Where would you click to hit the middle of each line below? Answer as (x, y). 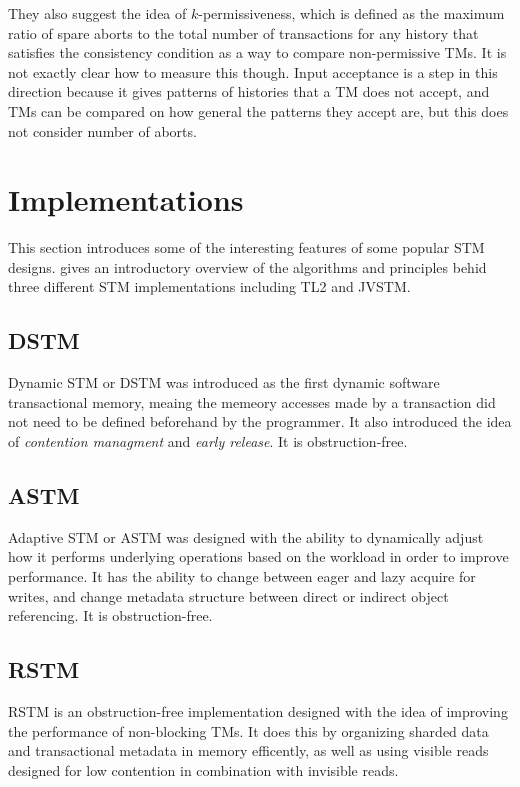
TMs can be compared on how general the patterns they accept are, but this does (258, 110)
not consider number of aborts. (102, 130)
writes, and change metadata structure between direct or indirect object (228, 595)
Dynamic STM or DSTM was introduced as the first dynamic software (224, 382)
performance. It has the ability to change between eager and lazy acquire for (242, 576)
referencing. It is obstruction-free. (110, 615)
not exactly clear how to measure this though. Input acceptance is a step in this (253, 71)
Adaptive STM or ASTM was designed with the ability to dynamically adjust (246, 536)
